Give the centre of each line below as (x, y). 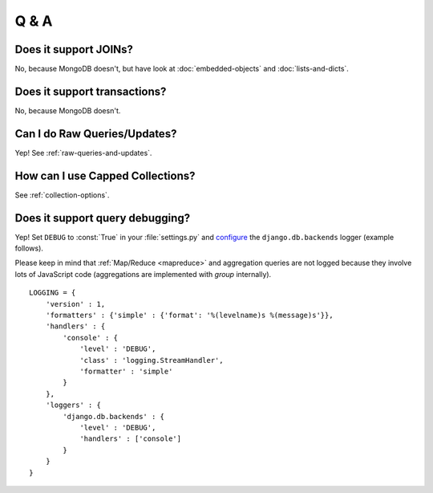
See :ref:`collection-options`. (62, 195)
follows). (29, 248)
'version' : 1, (75, 304)
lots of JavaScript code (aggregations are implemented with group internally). (143, 274)
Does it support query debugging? (103, 218)
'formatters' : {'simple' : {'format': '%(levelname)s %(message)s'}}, (189, 316)
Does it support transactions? (91, 91)
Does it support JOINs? (74, 49)
